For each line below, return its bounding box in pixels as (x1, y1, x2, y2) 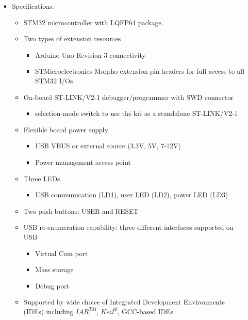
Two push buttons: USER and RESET (23, 206, 139, 216)
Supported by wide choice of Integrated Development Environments (23, 297, 225, 307)
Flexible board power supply (23, 124, 108, 134)
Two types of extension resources (23, 33, 121, 44)
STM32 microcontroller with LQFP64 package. (23, 17, 164, 27)
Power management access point (35, 157, 131, 167)
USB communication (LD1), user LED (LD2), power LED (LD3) (35, 190, 228, 200)
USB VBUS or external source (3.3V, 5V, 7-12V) (35, 141, 181, 151)
